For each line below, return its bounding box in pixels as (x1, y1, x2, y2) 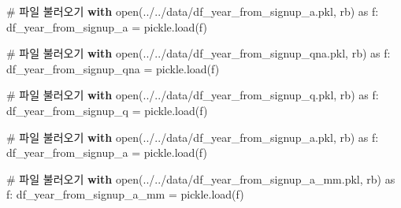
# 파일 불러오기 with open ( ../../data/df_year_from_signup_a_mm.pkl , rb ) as (6, 170, 395, 187)
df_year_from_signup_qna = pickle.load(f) (6, 60, 220, 76)
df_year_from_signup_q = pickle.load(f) (6, 102, 208, 118)
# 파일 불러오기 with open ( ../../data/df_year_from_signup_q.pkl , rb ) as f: (6, 87, 379, 103)
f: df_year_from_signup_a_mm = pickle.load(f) (6, 186, 244, 202)
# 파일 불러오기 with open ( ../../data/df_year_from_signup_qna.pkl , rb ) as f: (6, 45, 391, 61)
